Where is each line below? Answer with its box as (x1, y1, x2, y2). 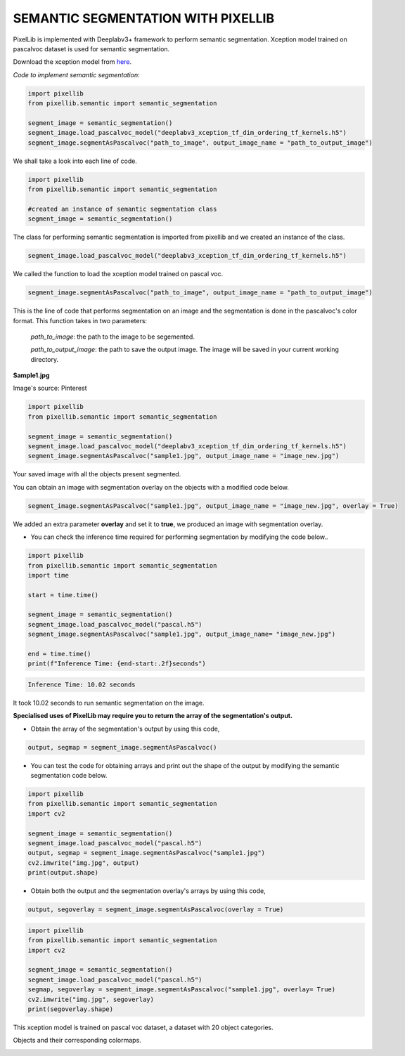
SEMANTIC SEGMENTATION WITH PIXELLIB (13, 11, 274, 26)
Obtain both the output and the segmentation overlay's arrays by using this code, (30, 887, 266, 895)
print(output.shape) (27, 868, 98, 877)
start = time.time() (27, 591, 98, 599)
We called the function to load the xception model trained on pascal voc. (13, 270, 224, 278)
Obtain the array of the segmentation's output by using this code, (30, 724, 220, 733)
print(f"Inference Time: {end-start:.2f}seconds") (27, 660, 207, 667)
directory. (30, 355, 59, 363)
